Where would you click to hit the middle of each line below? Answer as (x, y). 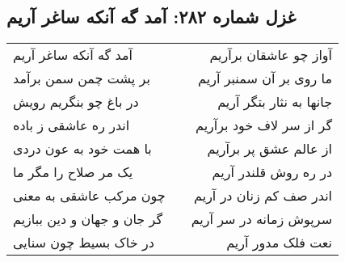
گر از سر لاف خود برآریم (264, 125)
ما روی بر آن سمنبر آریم (265, 78)
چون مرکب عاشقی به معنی (89, 196)
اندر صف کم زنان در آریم (263, 196)
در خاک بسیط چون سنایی (84, 243)
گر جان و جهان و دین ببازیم (88, 219)
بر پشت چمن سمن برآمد (82, 78)
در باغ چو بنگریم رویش (76, 102)
